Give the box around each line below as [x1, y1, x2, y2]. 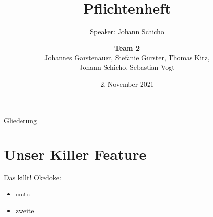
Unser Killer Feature [4, 144, 147, 164]
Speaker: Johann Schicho [90, 26, 164, 37]
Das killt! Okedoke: [4, 172, 61, 182]
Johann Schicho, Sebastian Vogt [79, 62, 175, 72]
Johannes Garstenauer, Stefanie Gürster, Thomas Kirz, [44, 52, 210, 63]
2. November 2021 [100, 78, 154, 88]
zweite [15, 205, 34, 215]
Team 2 [114, 43, 140, 53]
